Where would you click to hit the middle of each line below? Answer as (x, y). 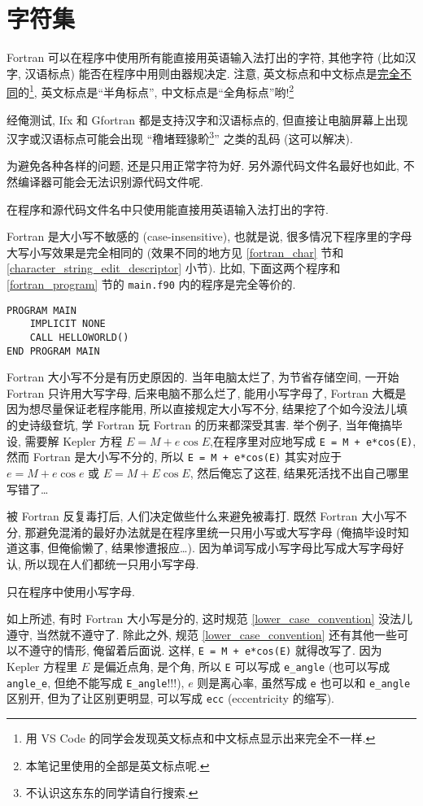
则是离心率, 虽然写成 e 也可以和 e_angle (304, 682)
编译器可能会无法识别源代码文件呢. (110, 181)
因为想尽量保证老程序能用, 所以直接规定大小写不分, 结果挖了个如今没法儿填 (207, 409)
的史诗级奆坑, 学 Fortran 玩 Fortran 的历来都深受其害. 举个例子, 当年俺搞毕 (205, 425)
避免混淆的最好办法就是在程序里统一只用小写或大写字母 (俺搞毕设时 (217, 532)
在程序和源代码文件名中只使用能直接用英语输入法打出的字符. (168, 209)
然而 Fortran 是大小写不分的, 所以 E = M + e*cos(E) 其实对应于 (174, 457)
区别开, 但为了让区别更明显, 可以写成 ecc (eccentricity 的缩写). (171, 698)
